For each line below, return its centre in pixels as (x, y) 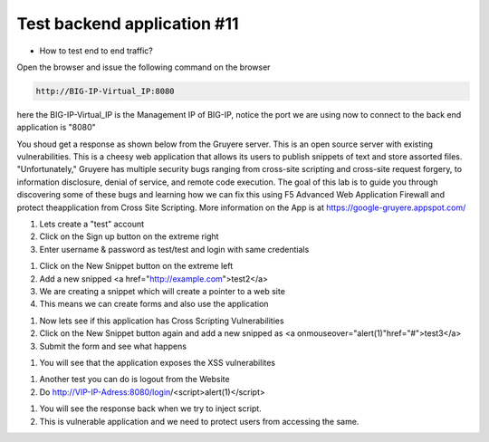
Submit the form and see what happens (113, 346)
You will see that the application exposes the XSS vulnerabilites (158, 362)
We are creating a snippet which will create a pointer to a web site (162, 291)
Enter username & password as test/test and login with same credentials (174, 249)
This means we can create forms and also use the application (154, 304)
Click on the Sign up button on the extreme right (129, 236)
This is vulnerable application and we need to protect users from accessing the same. (199, 421)
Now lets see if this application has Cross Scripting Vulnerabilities (162, 321)
